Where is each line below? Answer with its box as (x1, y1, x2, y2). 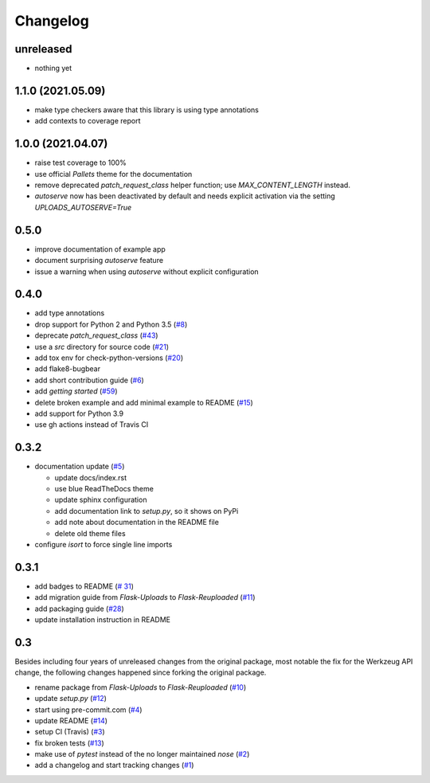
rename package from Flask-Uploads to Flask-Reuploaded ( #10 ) (34, 682, 247, 692)
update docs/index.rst (54, 472, 127, 482)
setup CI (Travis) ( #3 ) (34, 727, 105, 737)
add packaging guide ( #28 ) (34, 604, 125, 613)
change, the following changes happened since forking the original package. (14, 668, 267, 677)
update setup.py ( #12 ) (34, 694, 107, 703)
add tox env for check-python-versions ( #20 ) (34, 353, 183, 362)
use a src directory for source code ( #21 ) (34, 342, 170, 351)
